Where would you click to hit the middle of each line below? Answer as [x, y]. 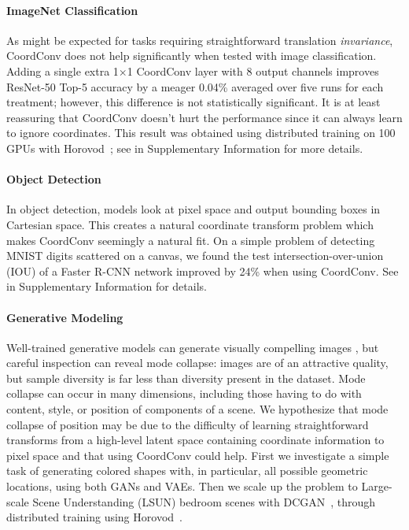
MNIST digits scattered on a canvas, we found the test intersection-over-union [195, 256]
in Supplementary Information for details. [107, 286]
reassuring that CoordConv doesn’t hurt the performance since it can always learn [204, 117]
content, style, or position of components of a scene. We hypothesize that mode [197, 409]
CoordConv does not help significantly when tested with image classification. [192, 56]
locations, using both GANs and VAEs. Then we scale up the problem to [182, 486]
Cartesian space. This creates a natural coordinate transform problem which [190, 224]
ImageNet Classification [72, 10]
